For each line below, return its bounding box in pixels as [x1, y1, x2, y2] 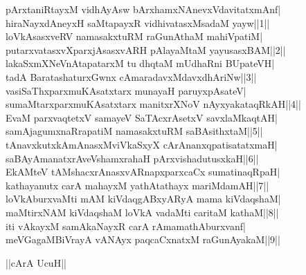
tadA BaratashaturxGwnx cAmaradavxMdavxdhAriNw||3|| [6, 69, 257, 84]
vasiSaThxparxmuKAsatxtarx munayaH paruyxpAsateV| [6, 83, 246, 97]
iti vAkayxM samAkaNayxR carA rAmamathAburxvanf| [6, 218, 246, 233]
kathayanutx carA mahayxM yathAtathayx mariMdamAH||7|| [6, 178, 269, 192]
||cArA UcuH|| [6, 255, 66, 269]
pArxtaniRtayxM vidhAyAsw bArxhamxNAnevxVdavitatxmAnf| [6, 2, 281, 16]
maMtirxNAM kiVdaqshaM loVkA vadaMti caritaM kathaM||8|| [6, 205, 279, 219]
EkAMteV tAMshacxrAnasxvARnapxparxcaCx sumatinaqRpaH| [6, 164, 280, 179]
